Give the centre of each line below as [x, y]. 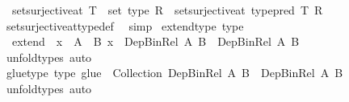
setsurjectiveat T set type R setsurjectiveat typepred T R [167, 10]
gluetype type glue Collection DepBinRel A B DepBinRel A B [174, 73]
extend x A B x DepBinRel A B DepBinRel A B [156, 41]
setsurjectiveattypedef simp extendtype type [125, 25]
